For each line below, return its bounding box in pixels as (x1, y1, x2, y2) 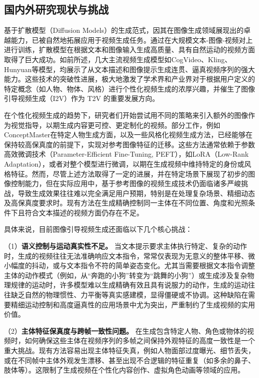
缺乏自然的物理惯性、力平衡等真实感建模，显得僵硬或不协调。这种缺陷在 (10, 289, 248, 300)
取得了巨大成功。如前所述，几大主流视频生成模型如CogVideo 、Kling (4, 54, 225, 64)
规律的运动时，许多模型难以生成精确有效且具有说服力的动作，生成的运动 (10, 280, 248, 290)
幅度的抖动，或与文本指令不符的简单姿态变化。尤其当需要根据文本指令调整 (10, 260, 255, 271)
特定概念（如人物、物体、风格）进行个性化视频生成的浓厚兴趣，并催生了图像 (4, 83, 255, 94)
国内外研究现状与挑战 (4, 1, 109, 17)
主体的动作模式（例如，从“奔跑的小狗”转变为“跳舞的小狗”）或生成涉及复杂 (4, 270, 248, 280)
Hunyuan (4, 64, 32, 74)
